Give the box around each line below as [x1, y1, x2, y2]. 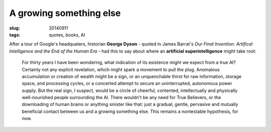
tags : [9, 31, 21, 37]
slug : [9, 25, 20, 31]
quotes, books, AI [49, 31, 85, 37]
